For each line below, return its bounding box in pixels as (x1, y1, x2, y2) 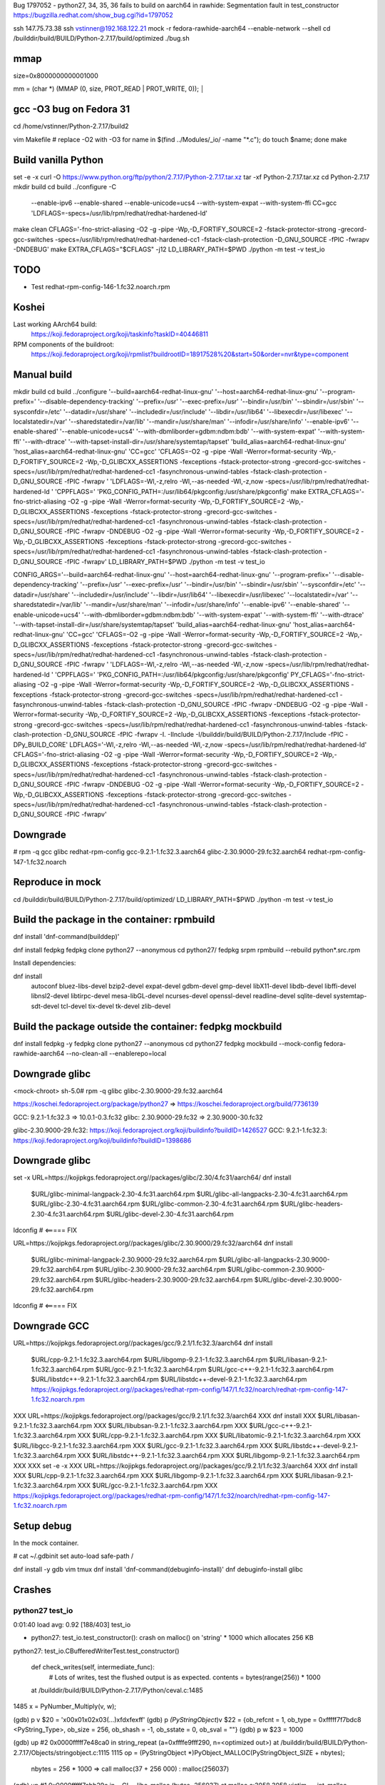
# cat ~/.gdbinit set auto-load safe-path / (13, 1552, 134, 1560)
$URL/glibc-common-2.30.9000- (227, 1265, 325, 1274)
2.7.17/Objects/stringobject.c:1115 (13, 1748, 110, 1756)
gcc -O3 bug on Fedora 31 (13, 104, 130, 116)
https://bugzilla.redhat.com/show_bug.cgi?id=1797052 (13, 11, 174, 19)
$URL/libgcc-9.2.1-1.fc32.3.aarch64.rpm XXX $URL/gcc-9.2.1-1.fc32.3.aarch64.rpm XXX (13, 1441, 273, 1449)
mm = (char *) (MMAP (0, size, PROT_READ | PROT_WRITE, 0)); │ (13, 84, 205, 93)
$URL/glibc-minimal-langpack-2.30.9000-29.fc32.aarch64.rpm (31, 1255, 217, 1264)
